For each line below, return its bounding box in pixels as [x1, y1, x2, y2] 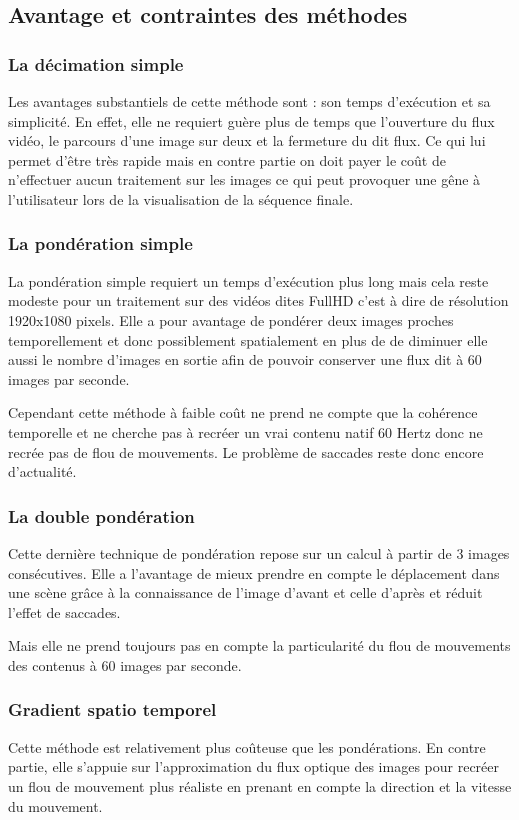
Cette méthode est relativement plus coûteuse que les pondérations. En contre [8, 736, 486, 757]
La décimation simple [8, 51, 184, 76]
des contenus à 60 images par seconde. [8, 654, 242, 675]
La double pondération [8, 503, 195, 528]
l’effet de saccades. [8, 601, 121, 622]
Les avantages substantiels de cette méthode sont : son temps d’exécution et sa [8, 91, 491, 111]
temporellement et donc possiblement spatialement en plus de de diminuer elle [8, 329, 488, 350]
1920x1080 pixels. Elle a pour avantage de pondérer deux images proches [8, 309, 454, 330]
